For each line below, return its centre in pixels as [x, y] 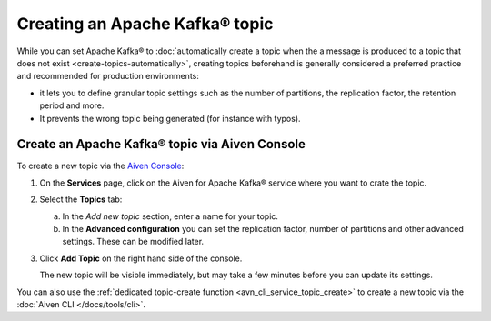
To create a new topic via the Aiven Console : [100, 166]
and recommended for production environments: [108, 76]
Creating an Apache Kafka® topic [145, 24]
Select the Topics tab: [81, 199]
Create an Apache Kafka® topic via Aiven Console [161, 144]
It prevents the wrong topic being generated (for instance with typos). [170, 118]
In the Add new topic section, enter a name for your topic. [170, 216]
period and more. [72, 105]
